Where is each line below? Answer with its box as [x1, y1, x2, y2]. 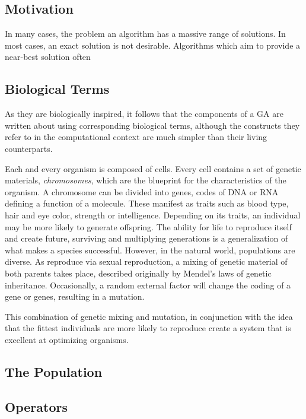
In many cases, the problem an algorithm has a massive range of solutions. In [5, 27, 286, 40]
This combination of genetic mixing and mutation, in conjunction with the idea [5, 310, 293, 322]
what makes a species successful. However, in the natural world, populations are [5, 243, 295, 256]
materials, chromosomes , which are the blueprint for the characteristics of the [5, 174, 286, 186]
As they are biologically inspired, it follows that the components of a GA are [5, 107, 283, 120]
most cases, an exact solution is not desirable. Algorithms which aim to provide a [5, 39, 301, 51]
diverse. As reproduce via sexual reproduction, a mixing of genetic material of [5, 255, 288, 268]
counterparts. [5, 142, 53, 154]
